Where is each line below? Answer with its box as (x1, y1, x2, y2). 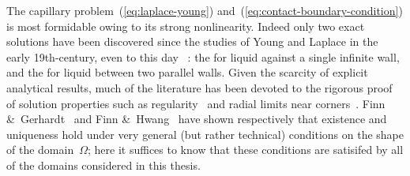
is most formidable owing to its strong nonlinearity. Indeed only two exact (6, 17, 365, 34)
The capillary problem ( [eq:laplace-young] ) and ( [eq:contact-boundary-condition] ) (6, 2, 403, 18)
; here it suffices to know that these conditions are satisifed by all (88, 141, 404, 158)
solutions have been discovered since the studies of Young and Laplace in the (6, 33, 378, 50)
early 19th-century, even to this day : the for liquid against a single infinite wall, (6, 48, 400, 65)
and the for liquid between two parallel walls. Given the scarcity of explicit (6, 64, 368, 81)
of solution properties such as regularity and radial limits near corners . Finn (6, 95, 386, 111)
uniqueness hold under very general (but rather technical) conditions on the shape (6, 125, 404, 142)
